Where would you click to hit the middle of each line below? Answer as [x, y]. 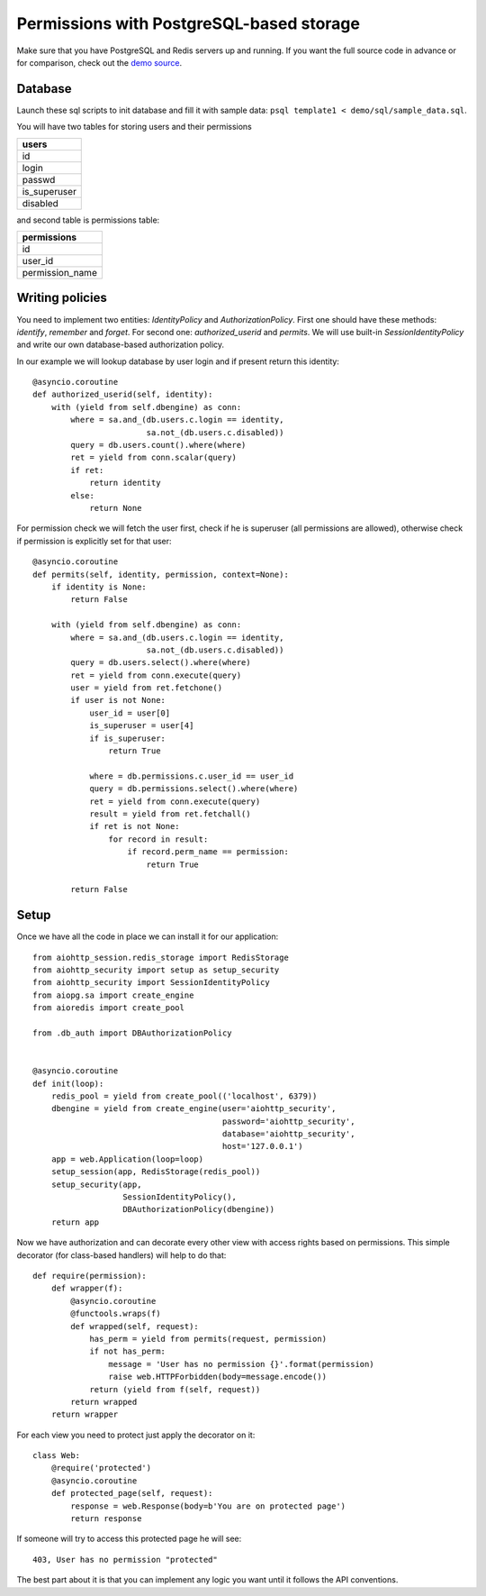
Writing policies [62, 298]
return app [75, 1222]
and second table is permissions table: [88, 220]
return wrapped [104, 1402]
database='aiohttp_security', [288, 1134]
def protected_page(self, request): [132, 1493]
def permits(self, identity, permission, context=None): [161, 574]
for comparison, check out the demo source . [99, 62]
